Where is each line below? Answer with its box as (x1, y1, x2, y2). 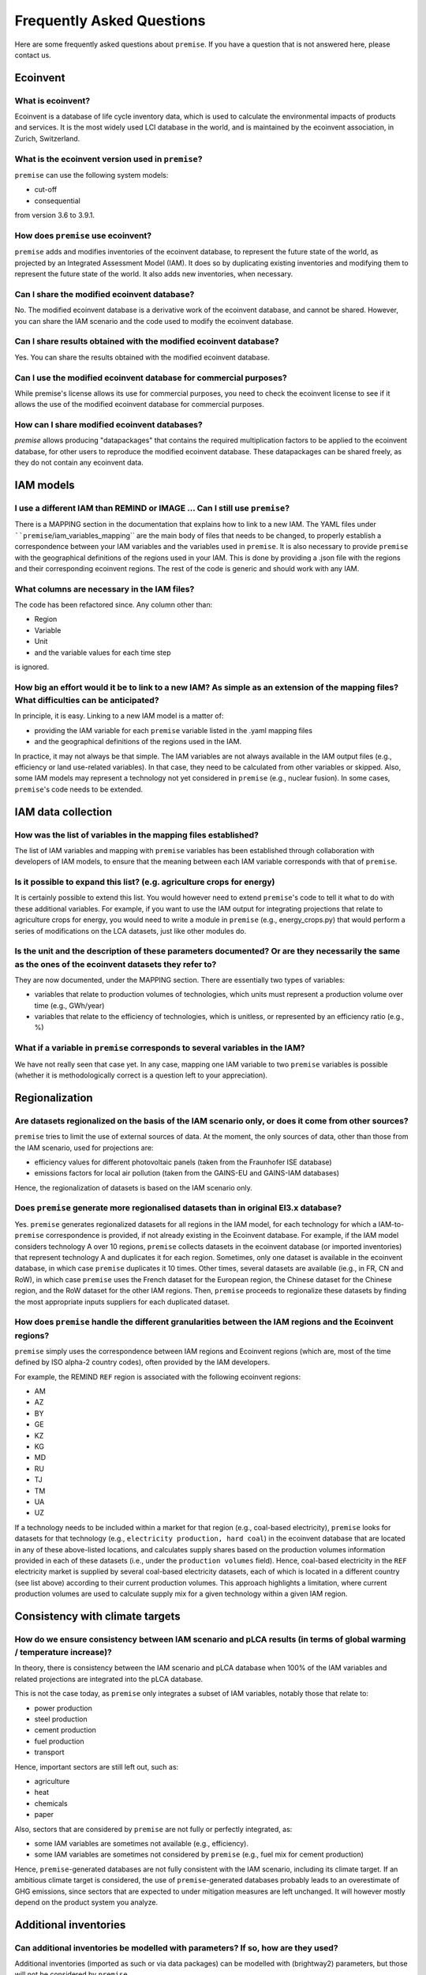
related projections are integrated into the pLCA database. (14, 1674, 204, 1683)
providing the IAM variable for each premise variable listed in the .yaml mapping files (34, 725, 313, 735)
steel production (34, 1714, 88, 1724)
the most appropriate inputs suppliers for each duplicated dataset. (14, 1296, 230, 1307)
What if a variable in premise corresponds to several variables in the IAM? (14, 1043, 305, 1054)
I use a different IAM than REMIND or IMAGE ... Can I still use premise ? (14, 502, 290, 513)
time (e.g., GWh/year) (34, 1000, 105, 1010)
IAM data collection (14, 805, 113, 818)
